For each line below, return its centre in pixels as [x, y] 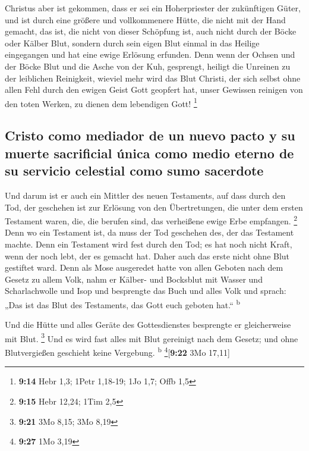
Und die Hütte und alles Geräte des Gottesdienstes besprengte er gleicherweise [148, 325]
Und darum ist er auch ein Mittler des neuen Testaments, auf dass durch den [145, 195]
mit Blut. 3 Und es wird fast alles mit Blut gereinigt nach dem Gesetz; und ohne [152, 337]
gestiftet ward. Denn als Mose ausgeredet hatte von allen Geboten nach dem [144, 267]
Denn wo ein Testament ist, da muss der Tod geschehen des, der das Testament [149, 232]
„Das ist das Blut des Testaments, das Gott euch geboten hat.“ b [122, 303]
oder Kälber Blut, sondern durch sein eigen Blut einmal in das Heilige [132, 43]
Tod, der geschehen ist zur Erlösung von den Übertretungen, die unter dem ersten [154, 207]
